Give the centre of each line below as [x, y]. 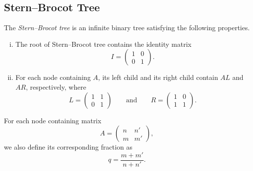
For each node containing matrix [53, 120]
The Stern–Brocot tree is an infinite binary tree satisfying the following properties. [127, 28]
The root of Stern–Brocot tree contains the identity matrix [103, 44]
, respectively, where [56, 86]
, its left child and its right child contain [158, 77]
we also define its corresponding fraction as [68, 147]
